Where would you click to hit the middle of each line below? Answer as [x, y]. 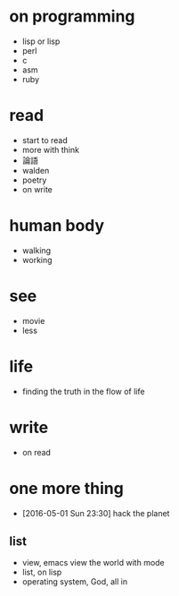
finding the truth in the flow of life [83, 391]
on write [37, 189]
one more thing [67, 488]
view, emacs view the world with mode [93, 563]
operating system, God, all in [74, 582]
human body [57, 226]
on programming [72, 17]
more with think [51, 149]
